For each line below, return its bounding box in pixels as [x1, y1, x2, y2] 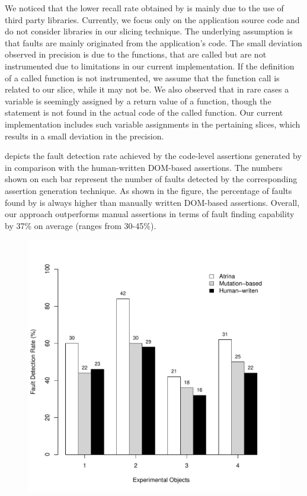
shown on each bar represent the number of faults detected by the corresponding [5, 173, 298, 185]
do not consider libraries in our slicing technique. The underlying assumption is [5, 25, 293, 37]
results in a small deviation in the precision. [5, 129, 164, 142]
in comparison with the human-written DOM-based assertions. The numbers [5, 161, 283, 173]
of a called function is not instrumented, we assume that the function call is [5, 71, 280, 84]
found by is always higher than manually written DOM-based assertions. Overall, [5, 196, 300, 208]
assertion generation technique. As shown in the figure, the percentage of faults [5, 184, 292, 196]
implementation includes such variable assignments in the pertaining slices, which [5, 117, 300, 130]
